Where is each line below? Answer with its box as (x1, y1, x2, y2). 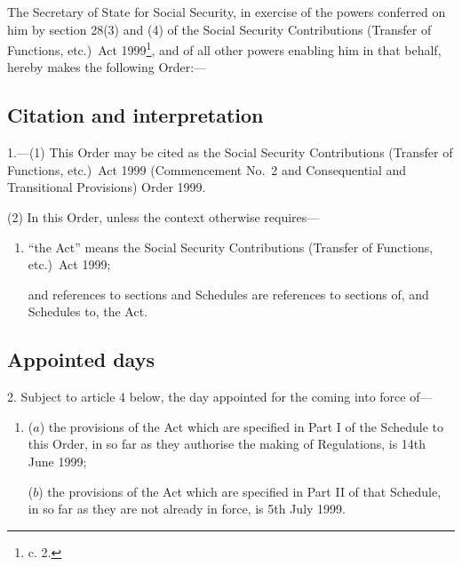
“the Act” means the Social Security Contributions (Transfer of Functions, (28, 237, 434, 256)
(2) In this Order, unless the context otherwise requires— (7, 208, 320, 227)
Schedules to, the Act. (28, 302, 148, 321)
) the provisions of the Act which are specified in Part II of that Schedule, (38, 482, 442, 500)
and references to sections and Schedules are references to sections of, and (28, 284, 429, 303)
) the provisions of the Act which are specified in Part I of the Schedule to (39, 417, 444, 435)
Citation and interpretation (7, 101, 264, 129)
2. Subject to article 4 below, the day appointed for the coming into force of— (7, 387, 433, 406)
